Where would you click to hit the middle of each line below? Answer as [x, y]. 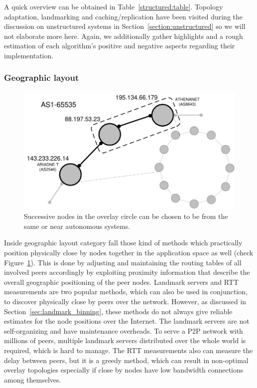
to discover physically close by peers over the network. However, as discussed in [125, 301]
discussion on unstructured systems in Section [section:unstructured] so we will [125, 26]
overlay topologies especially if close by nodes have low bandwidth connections [124, 370]
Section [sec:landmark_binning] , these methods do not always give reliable [118, 311]
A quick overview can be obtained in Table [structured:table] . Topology [114, 6]
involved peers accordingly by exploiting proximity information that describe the [127, 272]
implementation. [29, 55]
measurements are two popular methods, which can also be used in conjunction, [126, 291]
